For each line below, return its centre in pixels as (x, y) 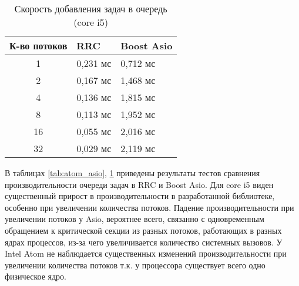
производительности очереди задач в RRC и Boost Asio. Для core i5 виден (139, 184)
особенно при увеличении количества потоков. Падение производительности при (149, 207)
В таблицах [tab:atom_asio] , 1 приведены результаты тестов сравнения (132, 173)
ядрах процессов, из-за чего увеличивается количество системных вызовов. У (144, 242)
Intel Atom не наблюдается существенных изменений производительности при (146, 253)
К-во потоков (38, 46)
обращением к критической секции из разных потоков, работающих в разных (143, 230)
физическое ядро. (36, 276)
